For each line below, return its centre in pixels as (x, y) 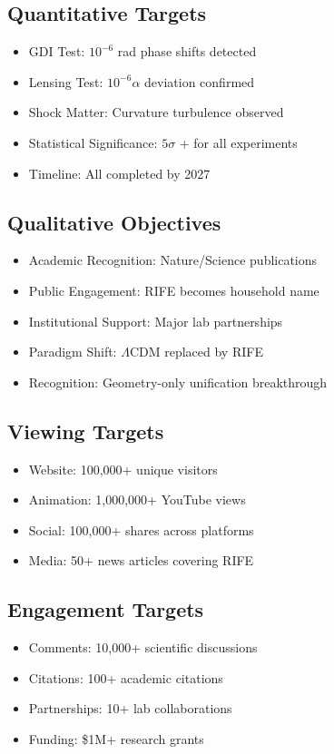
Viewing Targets (86, 431)
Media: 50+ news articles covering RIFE (141, 560)
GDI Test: (57, 51)
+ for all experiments (238, 142)
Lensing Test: (66, 81)
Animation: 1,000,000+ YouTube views (137, 499)
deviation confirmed (200, 81)
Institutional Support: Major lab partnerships (156, 321)
